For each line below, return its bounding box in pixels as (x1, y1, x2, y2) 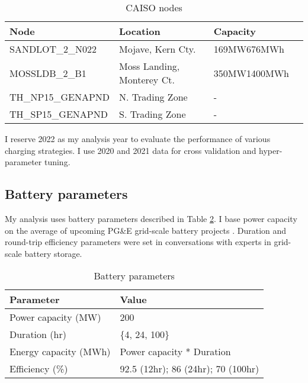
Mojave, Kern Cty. (119, 42, 196, 56)
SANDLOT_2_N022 (9, 42, 97, 56)
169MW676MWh (213, 42, 284, 56)
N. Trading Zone (119, 90, 188, 104)
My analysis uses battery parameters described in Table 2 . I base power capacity (5, 212, 297, 224)
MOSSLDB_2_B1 (9, 66, 86, 80)
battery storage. (24, 247, 82, 259)
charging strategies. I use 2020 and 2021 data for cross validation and (5, 144, 256, 156)
